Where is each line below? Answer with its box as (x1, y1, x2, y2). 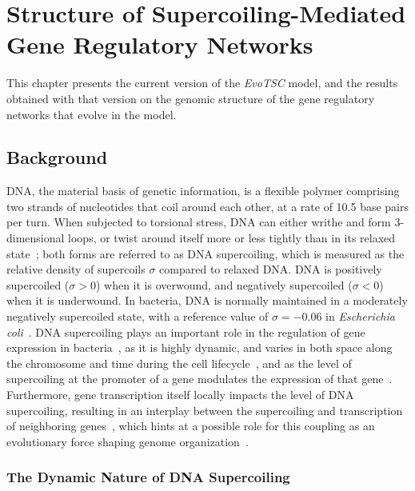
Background (6, 145, 108, 170)
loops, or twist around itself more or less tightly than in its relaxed (68, 230, 396, 246)
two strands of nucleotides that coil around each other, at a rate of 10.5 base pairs (6, 198, 409, 214)
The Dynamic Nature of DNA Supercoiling (6, 467, 290, 487)
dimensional (6, 230, 65, 246)
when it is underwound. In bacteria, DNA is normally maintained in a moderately (6, 292, 408, 309)
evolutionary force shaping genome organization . (6, 433, 249, 449)
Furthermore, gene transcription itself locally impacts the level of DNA (6, 386, 354, 403)
